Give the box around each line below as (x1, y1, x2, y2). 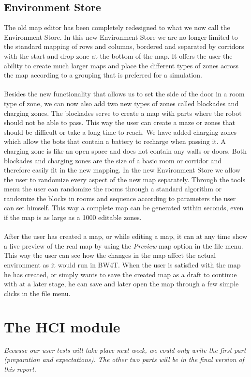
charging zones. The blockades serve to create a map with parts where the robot (4, 108, 242, 118)
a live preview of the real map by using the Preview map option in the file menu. (4, 240, 243, 251)
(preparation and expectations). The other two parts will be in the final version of (4, 354, 244, 364)
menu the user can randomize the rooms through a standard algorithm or (4, 184, 222, 194)
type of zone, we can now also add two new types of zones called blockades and (4, 98, 239, 108)
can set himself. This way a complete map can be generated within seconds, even (4, 203, 244, 213)
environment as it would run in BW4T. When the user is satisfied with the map (4, 260, 241, 270)
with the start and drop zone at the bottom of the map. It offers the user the (4, 50, 233, 61)
